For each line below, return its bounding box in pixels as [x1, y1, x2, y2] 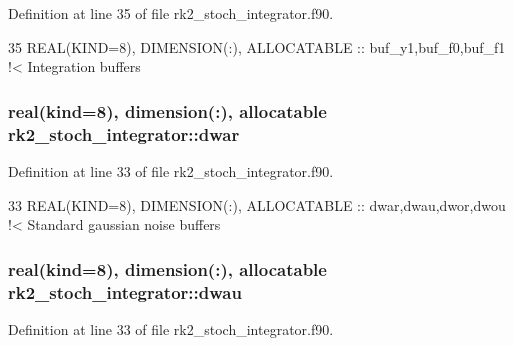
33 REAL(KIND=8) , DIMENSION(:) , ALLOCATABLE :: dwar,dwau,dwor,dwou [8, 194, 506, 215]
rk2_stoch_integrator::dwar [8, 121, 240, 146]
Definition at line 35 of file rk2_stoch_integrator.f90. [8, 3, 334, 23]
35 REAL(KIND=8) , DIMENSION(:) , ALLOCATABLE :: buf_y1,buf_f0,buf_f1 [8, 36, 506, 57]
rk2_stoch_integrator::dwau [8, 279, 242, 304]
